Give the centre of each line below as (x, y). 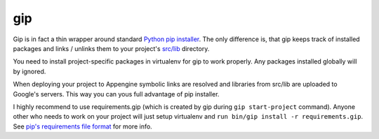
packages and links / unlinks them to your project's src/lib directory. (111, 48)
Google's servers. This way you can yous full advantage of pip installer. (116, 94)
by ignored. (29, 71)
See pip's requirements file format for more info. (82, 126)
